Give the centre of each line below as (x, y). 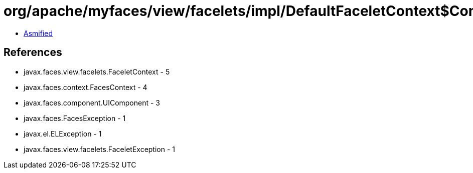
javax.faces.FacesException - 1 (75, 118)
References (33, 52)
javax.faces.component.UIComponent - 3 (92, 102)
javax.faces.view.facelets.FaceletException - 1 (100, 149)
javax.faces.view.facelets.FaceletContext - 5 (97, 71)
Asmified (38, 33)
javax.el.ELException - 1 (63, 133)
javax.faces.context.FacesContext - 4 (86, 87)
